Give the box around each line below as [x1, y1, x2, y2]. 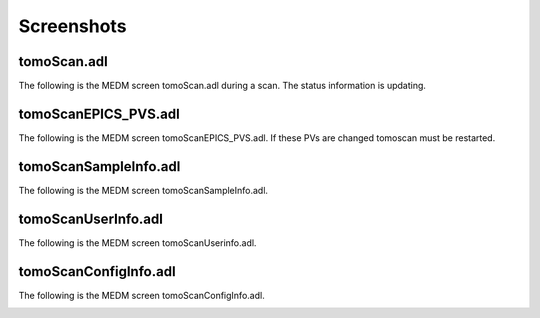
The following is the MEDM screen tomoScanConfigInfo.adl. [18, 289, 265, 301]
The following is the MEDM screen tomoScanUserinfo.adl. [18, 236, 257, 249]
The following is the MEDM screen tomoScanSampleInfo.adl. [18, 184, 269, 196]
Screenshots [18, 15, 127, 37]
